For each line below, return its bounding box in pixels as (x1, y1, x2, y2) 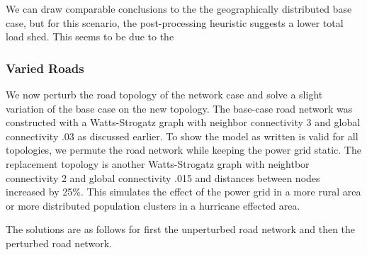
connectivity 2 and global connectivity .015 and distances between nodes (6, 170, 320, 185)
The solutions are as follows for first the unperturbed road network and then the (6, 222, 356, 237)
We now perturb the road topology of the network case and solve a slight (6, 87, 323, 101)
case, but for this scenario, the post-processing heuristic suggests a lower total (6, 15, 344, 30)
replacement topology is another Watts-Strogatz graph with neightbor (6, 156, 310, 171)
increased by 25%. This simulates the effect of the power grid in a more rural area (6, 184, 361, 199)
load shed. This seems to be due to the (6, 29, 174, 44)
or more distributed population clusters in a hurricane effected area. (6, 198, 300, 212)
